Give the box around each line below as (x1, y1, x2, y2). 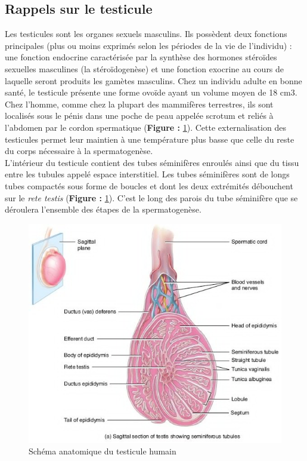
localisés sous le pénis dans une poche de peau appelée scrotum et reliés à (5, 109, 274, 122)
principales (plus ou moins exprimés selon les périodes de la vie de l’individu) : (5, 39, 292, 51)
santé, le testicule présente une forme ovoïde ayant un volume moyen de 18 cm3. (5, 86, 297, 99)
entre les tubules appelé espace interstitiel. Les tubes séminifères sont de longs (5, 168, 290, 180)
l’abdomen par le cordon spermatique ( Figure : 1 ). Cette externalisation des (5, 121, 286, 133)
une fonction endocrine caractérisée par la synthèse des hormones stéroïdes (5, 51, 277, 63)
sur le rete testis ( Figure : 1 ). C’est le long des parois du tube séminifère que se (5, 191, 298, 204)
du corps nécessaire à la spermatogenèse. (5, 145, 153, 157)
